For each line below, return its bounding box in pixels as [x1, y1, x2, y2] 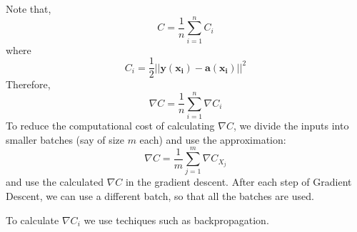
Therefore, [6, 77, 51, 92]
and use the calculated [6, 174, 104, 189]
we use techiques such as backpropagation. [84, 212, 269, 227]
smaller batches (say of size [6, 132, 124, 147]
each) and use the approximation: [139, 132, 286, 147]
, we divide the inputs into [233, 118, 349, 133]
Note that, [6, 1, 51, 16]
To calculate [6, 212, 59, 227]
